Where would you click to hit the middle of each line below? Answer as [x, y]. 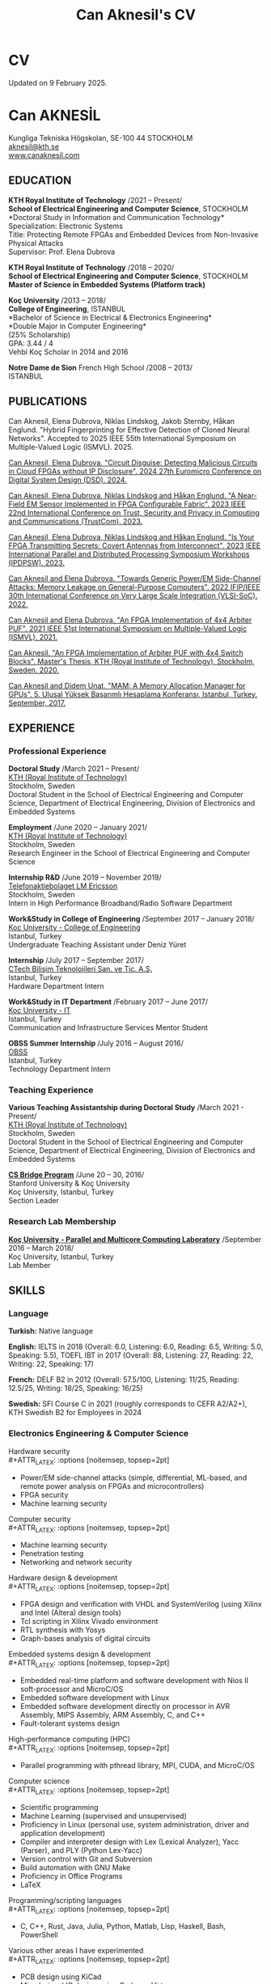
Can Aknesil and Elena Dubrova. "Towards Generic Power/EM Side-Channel [135, 578]
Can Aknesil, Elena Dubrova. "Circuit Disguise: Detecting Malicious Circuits [133, 462]
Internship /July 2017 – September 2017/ [76, 960]
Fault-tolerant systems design [70, 1723]
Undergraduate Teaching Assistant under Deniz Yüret [97, 945]
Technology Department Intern [59, 1069]
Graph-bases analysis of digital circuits [85, 1638]
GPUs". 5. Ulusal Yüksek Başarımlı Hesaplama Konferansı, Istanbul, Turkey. [133, 694]
